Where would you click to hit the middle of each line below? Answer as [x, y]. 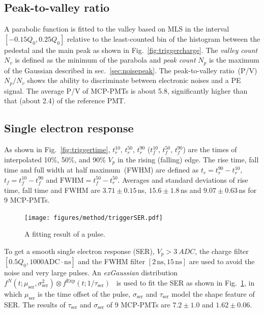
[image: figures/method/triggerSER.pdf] [94, 218]
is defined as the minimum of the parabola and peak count [105, 60]
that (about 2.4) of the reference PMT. [65, 101]
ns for [248, 190]
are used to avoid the [222, 261]
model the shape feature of [213, 294]
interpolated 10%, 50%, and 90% [55, 159]
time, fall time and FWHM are [52, 190]
